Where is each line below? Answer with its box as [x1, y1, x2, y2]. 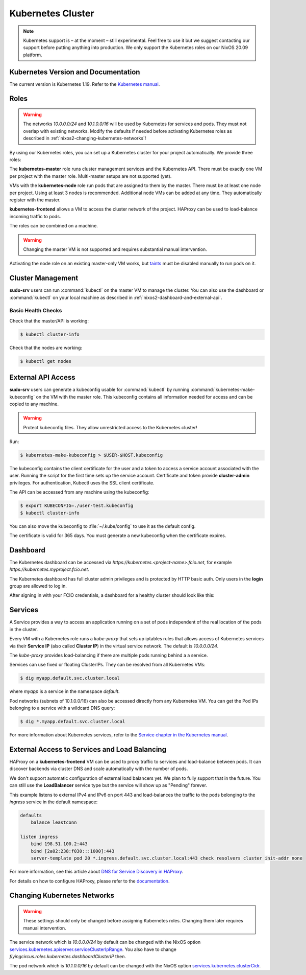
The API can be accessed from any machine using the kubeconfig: [9, 489, 150, 495]
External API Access [9, 373, 75, 382]
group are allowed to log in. [9, 583, 67, 589]
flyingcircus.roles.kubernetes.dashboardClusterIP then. [9, 953, 126, 959]
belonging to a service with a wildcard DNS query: [9, 705, 115, 711]
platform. [23, 52, 43, 58]
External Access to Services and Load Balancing [9, 745, 167, 754]
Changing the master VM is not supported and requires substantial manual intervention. [23, 246, 208, 252]
